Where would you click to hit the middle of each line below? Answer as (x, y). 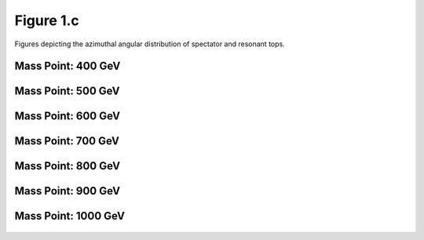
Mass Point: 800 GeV (68, 166)
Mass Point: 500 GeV (68, 91)
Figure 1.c (47, 20)
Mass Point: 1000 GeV (70, 216)
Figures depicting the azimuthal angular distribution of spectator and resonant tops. (150, 44)
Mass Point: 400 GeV (68, 66)
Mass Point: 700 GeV (67, 141)
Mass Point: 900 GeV (68, 191)
